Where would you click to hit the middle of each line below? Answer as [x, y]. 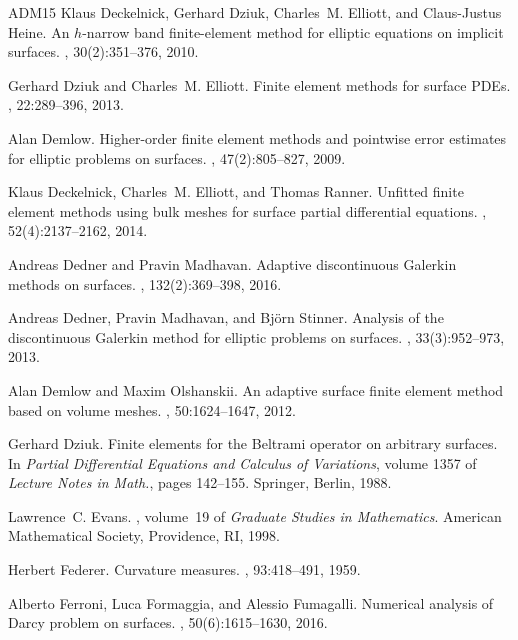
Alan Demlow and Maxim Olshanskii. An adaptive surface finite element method [256, 389]
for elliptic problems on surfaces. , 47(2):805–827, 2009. [177, 157]
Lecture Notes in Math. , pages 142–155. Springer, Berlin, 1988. [200, 482]
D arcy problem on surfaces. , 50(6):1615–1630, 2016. [168, 622]
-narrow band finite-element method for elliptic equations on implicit [293, 31]
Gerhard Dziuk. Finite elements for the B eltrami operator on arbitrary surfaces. [253, 443]
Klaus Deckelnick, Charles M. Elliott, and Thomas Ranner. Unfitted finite [236, 191]
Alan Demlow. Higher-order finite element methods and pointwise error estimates [257, 137]
